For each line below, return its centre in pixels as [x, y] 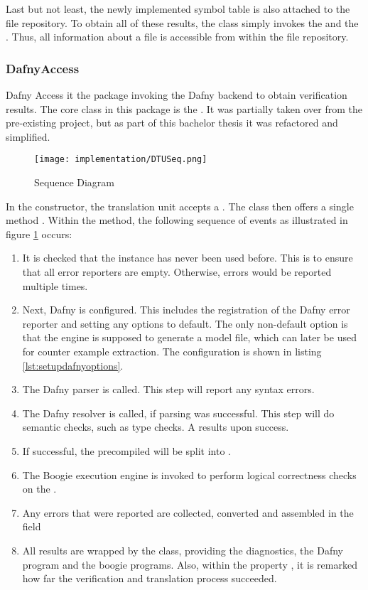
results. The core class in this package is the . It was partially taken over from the [184, 108]
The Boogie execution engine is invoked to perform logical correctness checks [189, 474]
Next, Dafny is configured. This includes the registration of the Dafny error [186, 310]
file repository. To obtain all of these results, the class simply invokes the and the [182, 22]
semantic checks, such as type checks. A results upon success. [156, 427]
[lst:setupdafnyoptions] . [73, 365]
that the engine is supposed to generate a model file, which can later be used [189, 337]
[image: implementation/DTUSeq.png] [121, 160]
